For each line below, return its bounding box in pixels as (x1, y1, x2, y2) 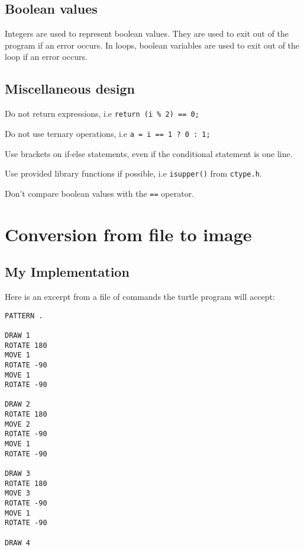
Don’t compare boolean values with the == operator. (5, 187, 195, 199)
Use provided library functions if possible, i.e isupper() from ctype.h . (5, 167, 262, 180)
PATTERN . (5, 311, 43, 320)
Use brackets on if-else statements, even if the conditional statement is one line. (5, 147, 293, 159)
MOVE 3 (5, 489, 30, 498)
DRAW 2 (5, 400, 30, 409)
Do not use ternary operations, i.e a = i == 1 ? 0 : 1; (5, 127, 211, 139)
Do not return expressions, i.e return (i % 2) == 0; (5, 107, 199, 120)
